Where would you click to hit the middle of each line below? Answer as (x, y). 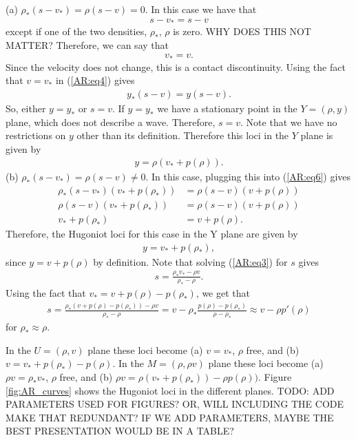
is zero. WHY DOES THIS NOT (242, 31)
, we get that (223, 293)
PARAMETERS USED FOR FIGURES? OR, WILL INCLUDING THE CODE (175, 404)
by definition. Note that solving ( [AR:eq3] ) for (190, 261)
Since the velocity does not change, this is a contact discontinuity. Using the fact (176, 66)
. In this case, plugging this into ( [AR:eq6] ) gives (248, 177)
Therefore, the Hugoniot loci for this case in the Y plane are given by (152, 234)
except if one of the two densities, (76, 31)
